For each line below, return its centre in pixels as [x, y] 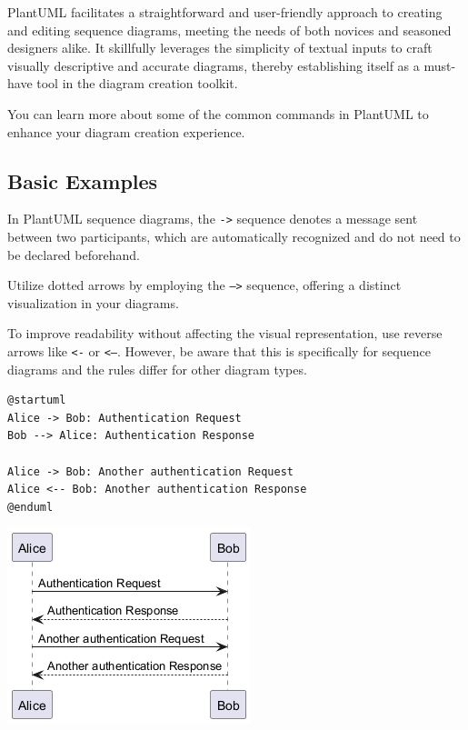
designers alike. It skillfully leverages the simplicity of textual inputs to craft [220, 48]
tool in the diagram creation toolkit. [137, 83]
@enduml [30, 507]
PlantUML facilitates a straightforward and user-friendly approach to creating [225, 12]
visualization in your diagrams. [93, 302]
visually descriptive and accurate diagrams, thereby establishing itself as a [214, 65]
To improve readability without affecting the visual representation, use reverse [225, 333]
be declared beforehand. [74, 254]
